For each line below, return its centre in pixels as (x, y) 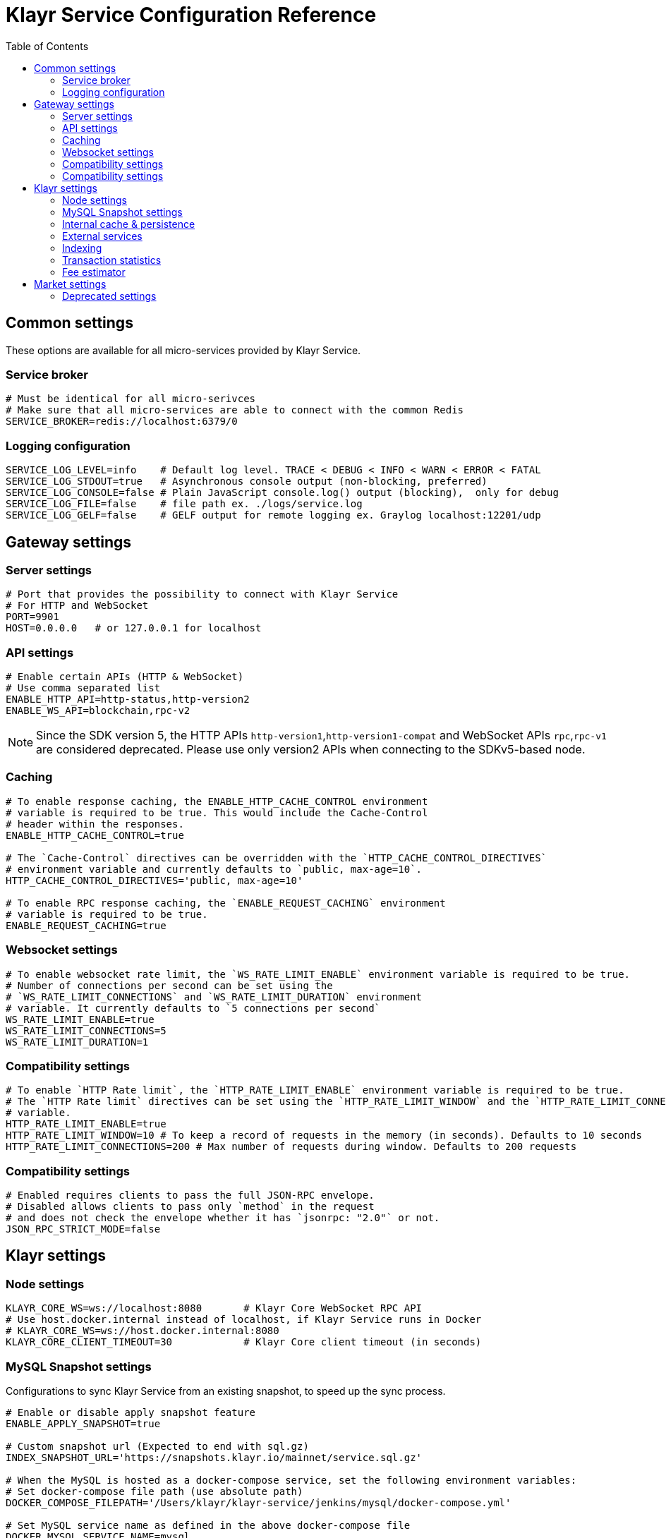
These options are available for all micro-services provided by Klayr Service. (183, 350)
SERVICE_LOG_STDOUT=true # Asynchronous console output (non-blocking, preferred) (247, 482)
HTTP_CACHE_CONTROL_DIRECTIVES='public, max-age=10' (155, 880)
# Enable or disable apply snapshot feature (131, 1413)
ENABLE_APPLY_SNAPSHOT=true (83, 1424)
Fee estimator (94, 272)
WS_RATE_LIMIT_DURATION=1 (77, 1042)
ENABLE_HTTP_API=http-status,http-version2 (128, 700)
